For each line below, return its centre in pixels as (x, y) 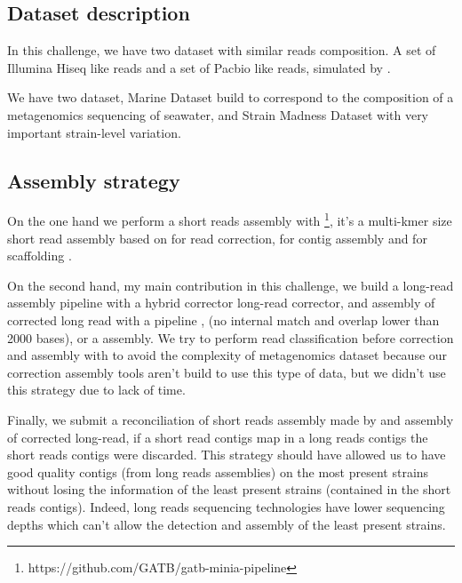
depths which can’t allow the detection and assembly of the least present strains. (227, 524)
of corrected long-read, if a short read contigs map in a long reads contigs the (218, 437)
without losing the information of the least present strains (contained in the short (229, 489)
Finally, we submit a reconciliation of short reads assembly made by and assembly (231, 419)
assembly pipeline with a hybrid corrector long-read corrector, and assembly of (221, 303)
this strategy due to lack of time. (96, 390)
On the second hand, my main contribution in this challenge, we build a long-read (231, 285)
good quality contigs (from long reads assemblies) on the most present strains (218, 471)
